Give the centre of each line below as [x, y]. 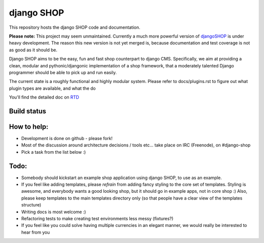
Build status [28, 111]
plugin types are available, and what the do [52, 88]
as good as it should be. [33, 50]
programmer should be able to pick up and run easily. [63, 72]
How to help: [29, 127]
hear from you [35, 232]
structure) [31, 205]
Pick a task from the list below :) [54, 152]
